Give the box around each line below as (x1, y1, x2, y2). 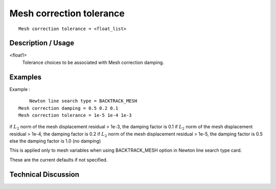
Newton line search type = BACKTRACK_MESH (29, 98, 137, 104)
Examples (9, 73, 42, 81)
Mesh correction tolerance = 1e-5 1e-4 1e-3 (18, 112, 132, 118)
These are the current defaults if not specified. (9, 156, 108, 163)
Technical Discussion (9, 170, 79, 179)
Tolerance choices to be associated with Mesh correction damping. (22, 59, 165, 65)
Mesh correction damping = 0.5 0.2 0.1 (18, 105, 119, 111)
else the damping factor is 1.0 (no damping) (9, 138, 101, 144)
